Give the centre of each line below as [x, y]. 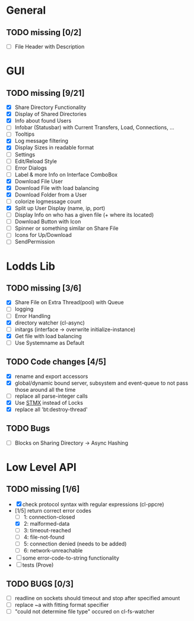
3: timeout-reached [47, 530]
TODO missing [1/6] [43, 489]
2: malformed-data [47, 523]
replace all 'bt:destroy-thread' [51, 409]
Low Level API [42, 467]
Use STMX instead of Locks [49, 402]
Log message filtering [41, 141]
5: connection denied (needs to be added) [75, 544]
